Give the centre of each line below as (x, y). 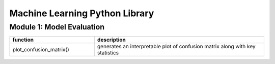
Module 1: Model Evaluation (57, 27)
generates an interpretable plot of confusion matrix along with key (176, 47)
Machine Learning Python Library (82, 13)
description (111, 40)
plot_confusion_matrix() (41, 50)
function (23, 40)
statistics (108, 53)
